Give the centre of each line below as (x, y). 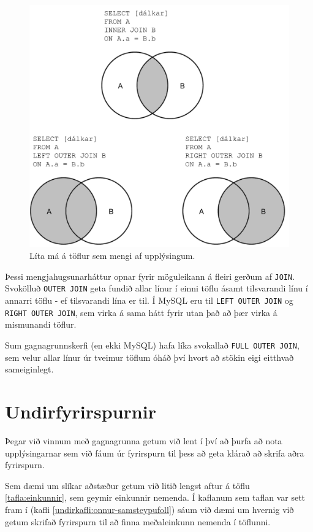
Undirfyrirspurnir (81, 411)
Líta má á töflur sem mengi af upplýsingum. (112, 256)
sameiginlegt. (29, 369)
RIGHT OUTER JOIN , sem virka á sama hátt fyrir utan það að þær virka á (141, 312)
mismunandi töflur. (41, 324)
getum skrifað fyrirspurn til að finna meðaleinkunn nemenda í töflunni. (138, 521)
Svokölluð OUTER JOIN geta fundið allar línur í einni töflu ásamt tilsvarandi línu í (156, 288)
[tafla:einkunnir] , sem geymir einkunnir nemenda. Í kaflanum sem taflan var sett (155, 497)
